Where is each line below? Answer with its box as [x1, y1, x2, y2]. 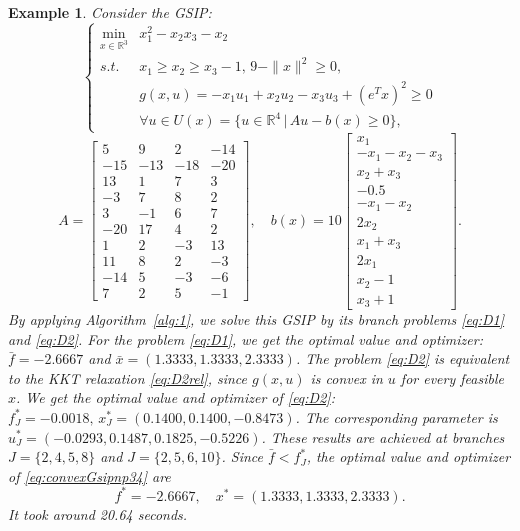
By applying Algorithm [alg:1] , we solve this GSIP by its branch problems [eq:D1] [8, 309, 505, 329]
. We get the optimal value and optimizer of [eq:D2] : [16, 387, 335, 408]
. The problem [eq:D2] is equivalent [295, 348, 510, 369]
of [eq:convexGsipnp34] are [8, 465, 171, 486]
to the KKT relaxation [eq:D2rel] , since [8, 367, 248, 388]
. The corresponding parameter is [295, 406, 498, 427]
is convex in [310, 367, 383, 388]
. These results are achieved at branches [261, 426, 505, 447]
